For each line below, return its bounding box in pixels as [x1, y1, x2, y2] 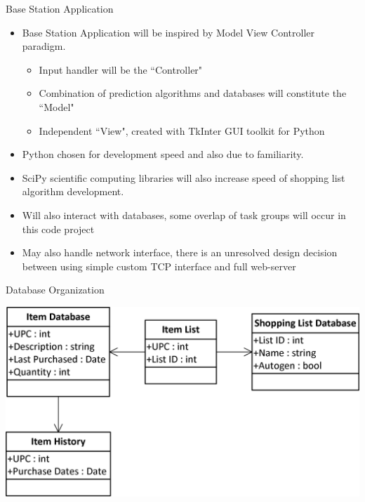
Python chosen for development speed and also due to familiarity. [22, 147, 304, 161]
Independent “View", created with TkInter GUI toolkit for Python [39, 123, 325, 138]
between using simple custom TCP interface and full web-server [22, 258, 296, 273]
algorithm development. [22, 184, 124, 199]
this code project [22, 221, 95, 236]
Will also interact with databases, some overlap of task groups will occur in [22, 207, 346, 222]
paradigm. [22, 39, 66, 53]
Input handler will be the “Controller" [39, 62, 203, 77]
